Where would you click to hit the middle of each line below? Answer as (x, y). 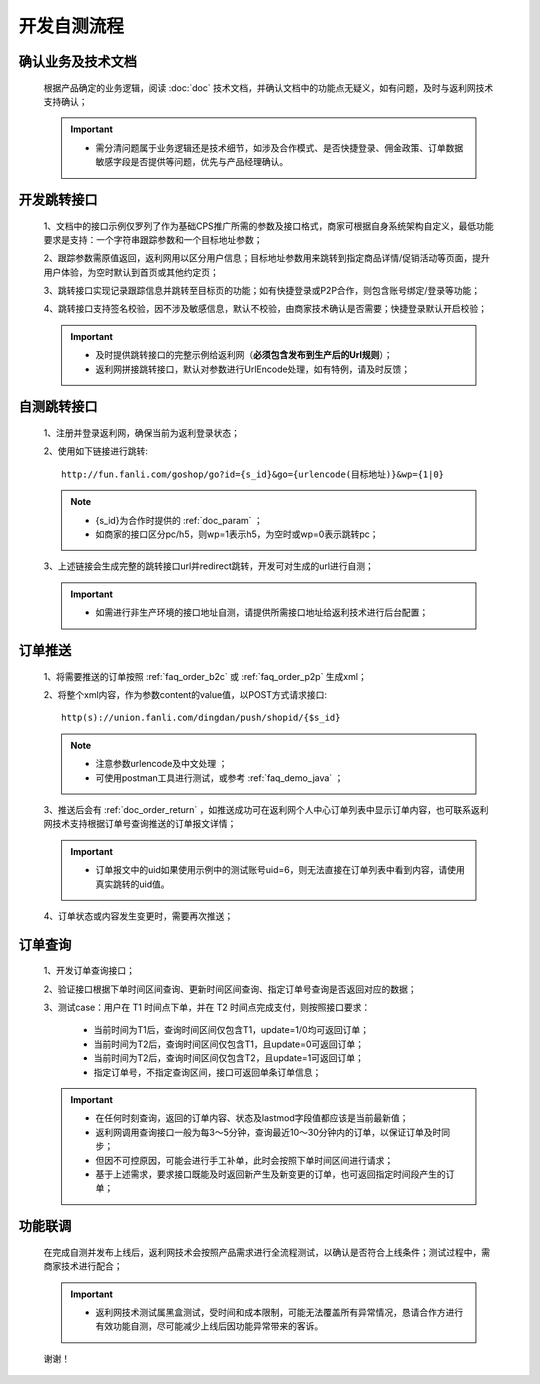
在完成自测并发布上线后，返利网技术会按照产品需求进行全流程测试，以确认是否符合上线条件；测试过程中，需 (266, 1252)
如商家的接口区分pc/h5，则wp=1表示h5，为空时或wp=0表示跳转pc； (237, 534)
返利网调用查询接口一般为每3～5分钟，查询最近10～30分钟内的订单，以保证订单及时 (268, 1132)
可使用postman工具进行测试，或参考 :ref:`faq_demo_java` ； (219, 777)
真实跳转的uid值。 (132, 884)
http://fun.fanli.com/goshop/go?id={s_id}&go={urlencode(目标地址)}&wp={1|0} (253, 474)
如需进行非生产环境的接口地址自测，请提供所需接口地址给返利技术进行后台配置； (262, 612)
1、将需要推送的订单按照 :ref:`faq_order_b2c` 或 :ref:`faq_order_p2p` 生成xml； (205, 676)
